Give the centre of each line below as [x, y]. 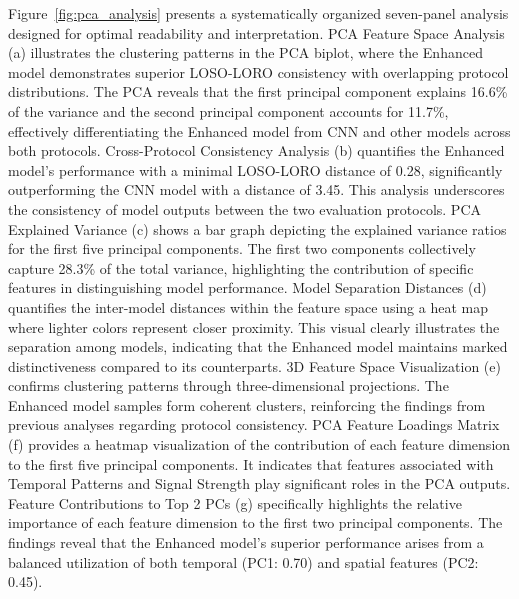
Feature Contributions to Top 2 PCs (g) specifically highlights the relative [235, 502]
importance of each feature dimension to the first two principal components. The [255, 522]
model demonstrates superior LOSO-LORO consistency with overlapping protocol [258, 71]
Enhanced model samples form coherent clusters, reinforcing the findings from [247, 404]
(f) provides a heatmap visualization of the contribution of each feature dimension [259, 444]
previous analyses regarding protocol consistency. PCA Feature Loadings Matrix [254, 424]
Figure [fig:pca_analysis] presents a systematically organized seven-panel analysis [258, 13]
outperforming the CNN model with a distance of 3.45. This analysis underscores [256, 189]
